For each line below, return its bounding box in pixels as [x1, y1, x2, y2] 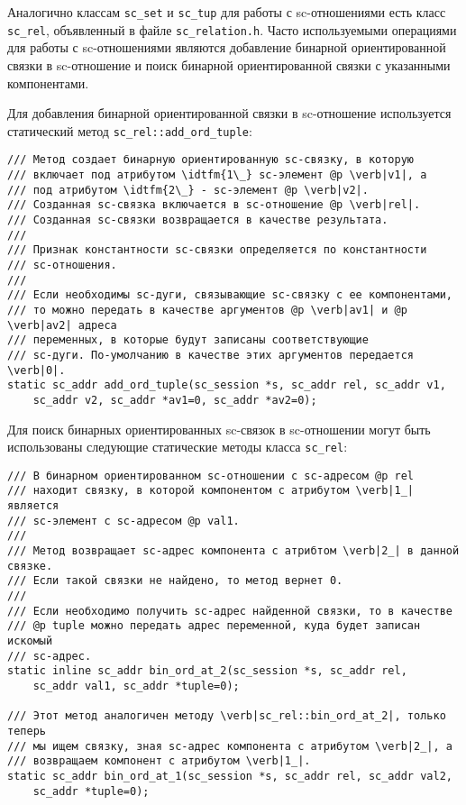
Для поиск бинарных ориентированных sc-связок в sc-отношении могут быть [7, 419, 431, 438]
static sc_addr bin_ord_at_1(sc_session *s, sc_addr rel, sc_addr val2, [7, 769, 452, 782]
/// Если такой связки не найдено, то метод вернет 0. [7, 574, 343, 588]
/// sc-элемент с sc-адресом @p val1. [7, 514, 240, 527]
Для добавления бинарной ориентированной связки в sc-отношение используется [7, 104, 452, 123]
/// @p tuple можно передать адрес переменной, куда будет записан [7, 619, 421, 633]
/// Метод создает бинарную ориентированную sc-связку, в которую [7, 153, 415, 167]
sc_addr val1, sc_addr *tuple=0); [32, 679, 240, 692]
